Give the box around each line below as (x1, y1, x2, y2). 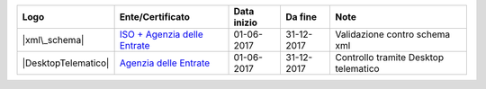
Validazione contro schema (334, 28, 450, 40)
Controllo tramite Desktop (334, 51, 445, 63)
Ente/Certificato (119, 11, 191, 22)
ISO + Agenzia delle (119, 28, 204, 40)
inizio (233, 16, 258, 29)
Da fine (285, 11, 317, 22)
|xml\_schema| (22, 34, 85, 46)
